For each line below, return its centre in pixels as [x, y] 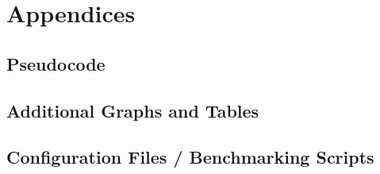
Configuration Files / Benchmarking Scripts [190, 157]
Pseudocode [56, 63]
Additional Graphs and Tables [133, 110]
